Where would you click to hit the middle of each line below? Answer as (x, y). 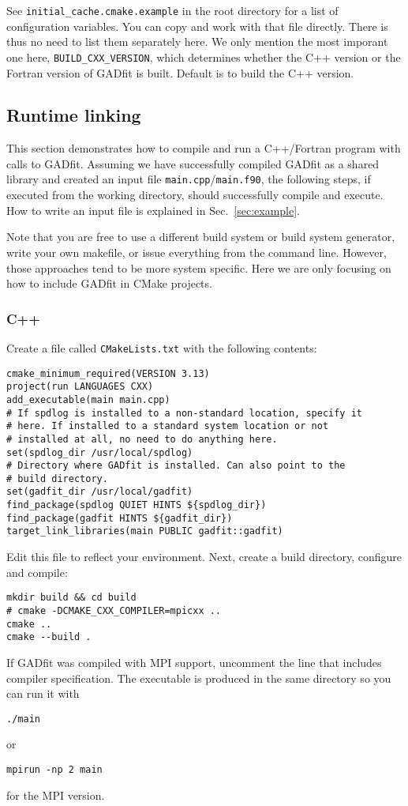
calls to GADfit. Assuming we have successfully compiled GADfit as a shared (193, 163)
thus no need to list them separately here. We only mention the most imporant (197, 41)
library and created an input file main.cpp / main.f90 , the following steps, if (189, 179)
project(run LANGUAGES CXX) (80, 387)
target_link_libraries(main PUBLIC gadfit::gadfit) (145, 531)
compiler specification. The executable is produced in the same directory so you (199, 678)
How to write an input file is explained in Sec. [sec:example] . (153, 210)
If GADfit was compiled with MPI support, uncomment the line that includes (194, 662)
